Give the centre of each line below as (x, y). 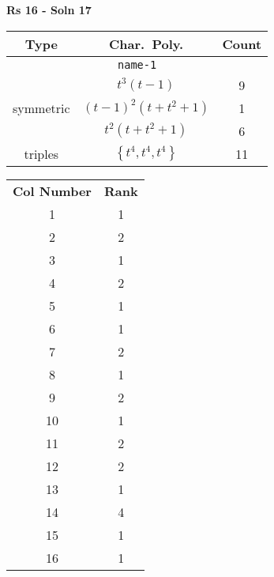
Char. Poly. (146, 43)
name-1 (137, 64)
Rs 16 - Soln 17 (49, 9)
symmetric (41, 107)
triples (41, 153)
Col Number (52, 190)
